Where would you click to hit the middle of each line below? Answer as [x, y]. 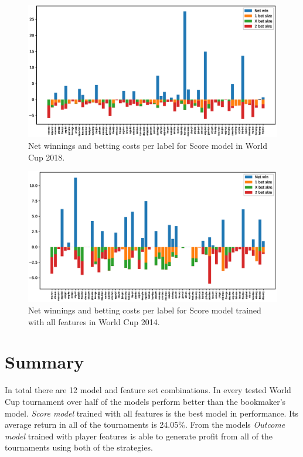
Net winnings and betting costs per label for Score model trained [145, 310]
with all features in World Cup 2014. [94, 321]
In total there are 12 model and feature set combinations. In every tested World [148, 390]
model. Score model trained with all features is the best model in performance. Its [152, 413]
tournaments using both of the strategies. [79, 447]
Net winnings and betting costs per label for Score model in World [148, 146]
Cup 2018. [47, 157]
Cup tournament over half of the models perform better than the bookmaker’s [145, 401]
